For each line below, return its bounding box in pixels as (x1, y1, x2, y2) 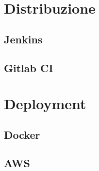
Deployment (4, 94, 86, 114)
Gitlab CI (4, 60, 53, 75)
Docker (4, 127, 40, 142)
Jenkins (4, 31, 43, 46)
